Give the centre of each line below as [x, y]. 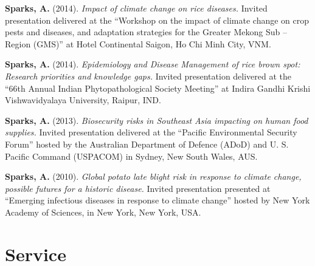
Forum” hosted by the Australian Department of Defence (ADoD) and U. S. [147, 144]
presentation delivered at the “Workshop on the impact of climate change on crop [157, 20]
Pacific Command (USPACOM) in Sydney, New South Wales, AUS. [131, 156]
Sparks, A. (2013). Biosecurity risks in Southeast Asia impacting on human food [157, 120]
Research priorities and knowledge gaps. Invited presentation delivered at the [148, 76]
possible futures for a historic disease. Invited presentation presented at [138, 188]
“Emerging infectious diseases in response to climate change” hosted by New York [157, 200]
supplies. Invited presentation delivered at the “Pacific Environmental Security [151, 132]
